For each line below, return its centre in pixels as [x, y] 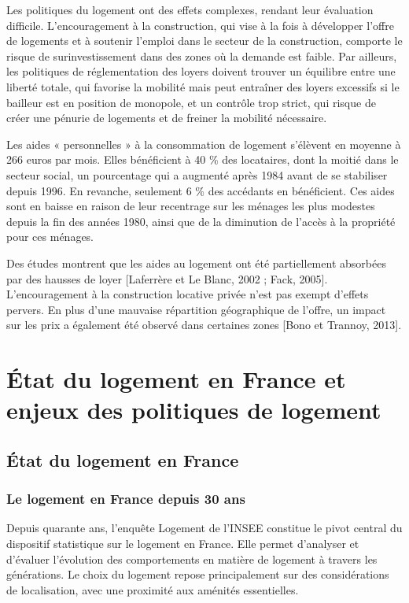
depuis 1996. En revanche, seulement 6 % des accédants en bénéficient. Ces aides [201, 190]
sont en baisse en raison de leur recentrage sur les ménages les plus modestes [191, 206]
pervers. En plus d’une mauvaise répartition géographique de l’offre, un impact [196, 309]
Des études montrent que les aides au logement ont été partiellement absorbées [196, 263]
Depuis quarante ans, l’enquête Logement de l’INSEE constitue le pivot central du [204, 528]
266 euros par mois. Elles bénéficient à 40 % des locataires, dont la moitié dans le [203, 159]
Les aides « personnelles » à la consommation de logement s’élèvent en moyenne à [204, 144]
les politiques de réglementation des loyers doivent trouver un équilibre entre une [201, 71]
